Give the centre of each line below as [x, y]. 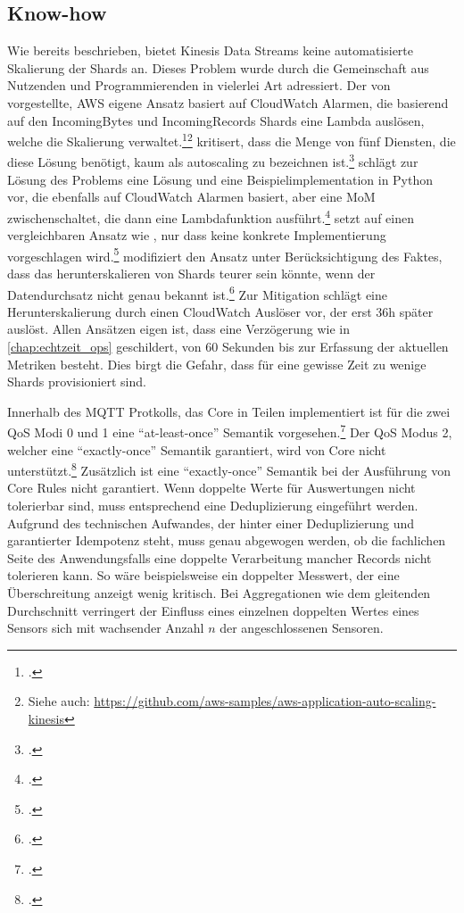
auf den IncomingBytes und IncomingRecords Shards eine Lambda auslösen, [216, 120]
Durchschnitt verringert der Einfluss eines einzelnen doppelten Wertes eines [213, 610]
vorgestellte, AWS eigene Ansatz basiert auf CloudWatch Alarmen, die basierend [228, 102]
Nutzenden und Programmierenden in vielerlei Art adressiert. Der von [199, 85]
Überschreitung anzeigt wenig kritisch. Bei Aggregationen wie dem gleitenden [219, 593]
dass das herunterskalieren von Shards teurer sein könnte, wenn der [191, 273]
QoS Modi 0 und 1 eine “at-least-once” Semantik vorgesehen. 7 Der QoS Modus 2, [230, 431]
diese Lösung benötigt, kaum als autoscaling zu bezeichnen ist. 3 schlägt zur [213, 161]
